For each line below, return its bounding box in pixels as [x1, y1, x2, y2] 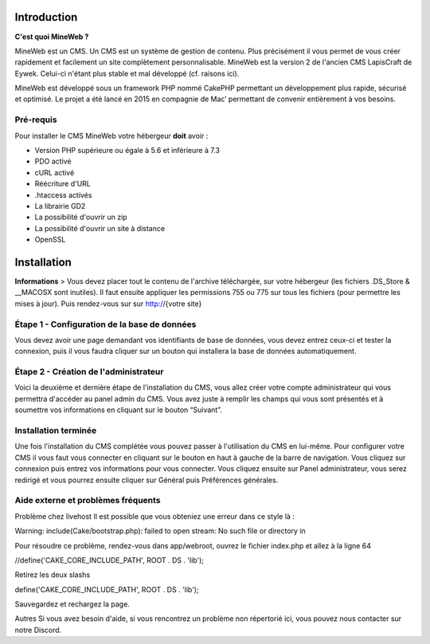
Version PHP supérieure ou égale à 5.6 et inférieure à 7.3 [34, 146, 221, 155]
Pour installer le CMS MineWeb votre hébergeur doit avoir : [14, 131, 209, 140]
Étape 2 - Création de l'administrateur [14, 367, 164, 378]
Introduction [14, 10, 78, 24]
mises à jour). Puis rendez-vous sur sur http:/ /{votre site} [14, 299, 202, 308]
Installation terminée [14, 425, 97, 436]
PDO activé [34, 156, 72, 167]
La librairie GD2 [34, 201, 86, 210]
